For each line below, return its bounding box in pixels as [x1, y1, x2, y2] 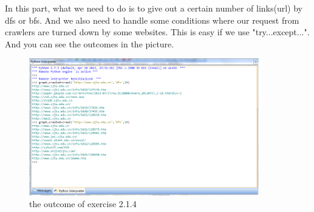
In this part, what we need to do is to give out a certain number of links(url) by [5, 2, 302, 14]
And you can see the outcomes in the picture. [5, 37, 174, 50]
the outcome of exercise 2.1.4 [29, 197, 137, 210]
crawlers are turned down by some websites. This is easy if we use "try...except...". [5, 26, 310, 38]
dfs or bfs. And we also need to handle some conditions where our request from [5, 13, 299, 26]
